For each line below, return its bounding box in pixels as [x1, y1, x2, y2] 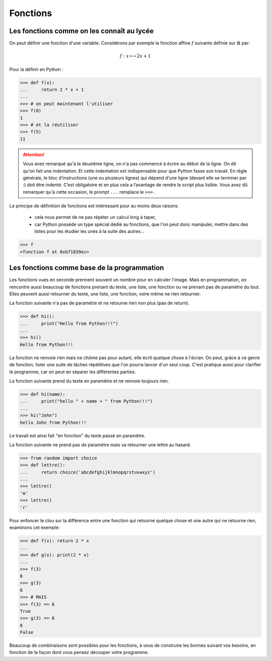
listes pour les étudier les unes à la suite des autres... [34, 228, 145, 234]
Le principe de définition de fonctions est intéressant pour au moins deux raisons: [9, 203, 179, 209]
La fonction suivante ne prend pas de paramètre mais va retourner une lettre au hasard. [9, 442, 191, 448]
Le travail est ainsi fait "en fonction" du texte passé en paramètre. [9, 433, 146, 439]
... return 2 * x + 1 [20, 87, 84, 93]
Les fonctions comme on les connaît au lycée [9, 27, 154, 35]
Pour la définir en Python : [9, 66, 63, 72]
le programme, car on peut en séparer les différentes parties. [9, 369, 136, 375]
